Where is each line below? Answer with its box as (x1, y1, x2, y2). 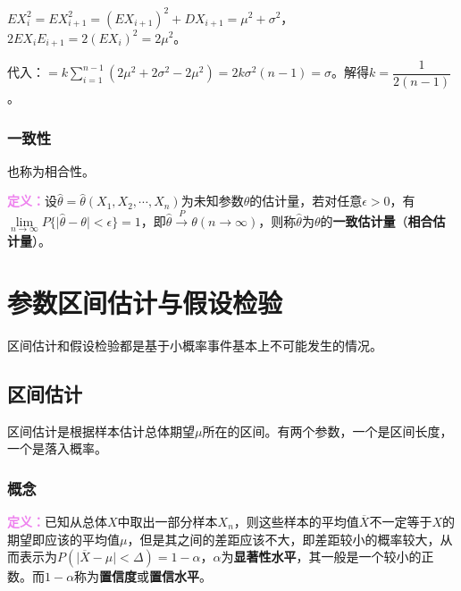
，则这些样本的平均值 (233, 511, 359, 530)
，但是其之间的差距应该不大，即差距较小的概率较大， (127, 529, 440, 548)
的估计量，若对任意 (249, 191, 363, 210)
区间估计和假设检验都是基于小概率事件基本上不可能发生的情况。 (7, 335, 382, 354)
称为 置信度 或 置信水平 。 (74, 567, 213, 586)
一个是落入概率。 (7, 439, 107, 458)
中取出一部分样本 (117, 511, 218, 530)
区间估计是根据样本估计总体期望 (7, 421, 195, 440)
